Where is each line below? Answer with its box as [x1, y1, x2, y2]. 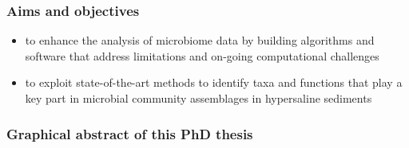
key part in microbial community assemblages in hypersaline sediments [25, 90, 372, 106]
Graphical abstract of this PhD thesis [6, 123, 253, 143]
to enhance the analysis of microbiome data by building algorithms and [25, 32, 375, 49]
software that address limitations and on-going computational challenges [25, 47, 379, 64]
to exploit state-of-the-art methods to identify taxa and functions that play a [25, 74, 403, 91]
